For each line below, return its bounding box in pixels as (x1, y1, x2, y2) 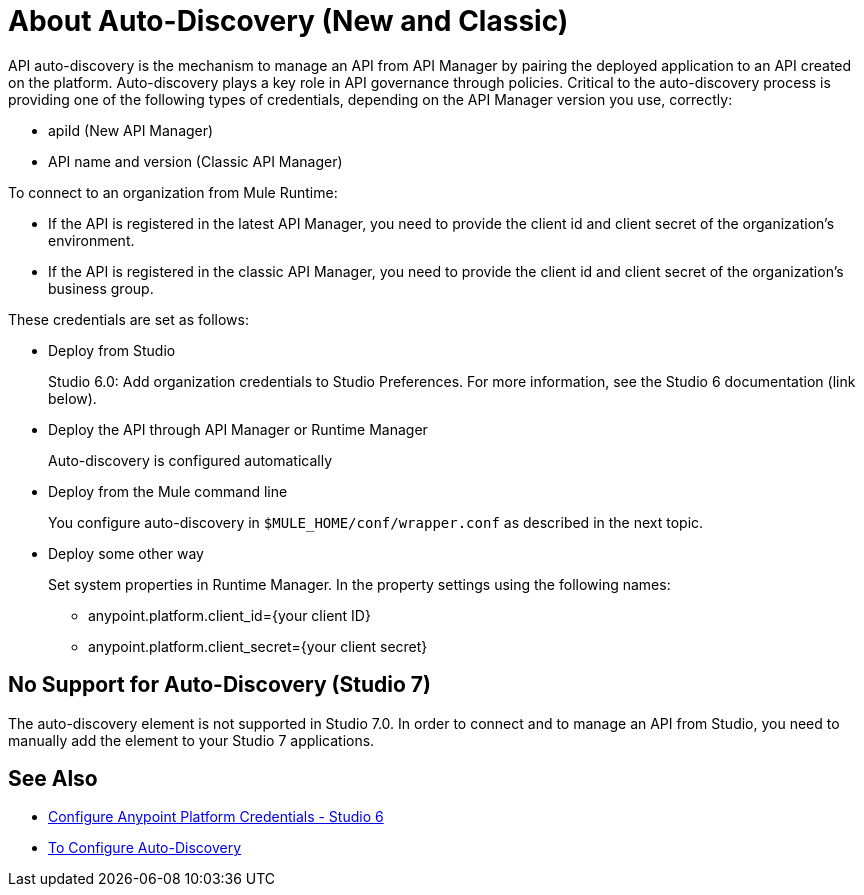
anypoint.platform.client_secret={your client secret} (88, 637, 428, 655)
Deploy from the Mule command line (48, 482, 288, 500)
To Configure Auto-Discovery (48, 839, 242, 857)
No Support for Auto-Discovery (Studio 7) (8, 672, 431, 698)
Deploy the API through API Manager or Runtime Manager (48, 420, 428, 438)
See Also (8, 766, 98, 792)
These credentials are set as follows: (8, 310, 249, 328)
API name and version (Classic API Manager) (48, 152, 343, 170)
